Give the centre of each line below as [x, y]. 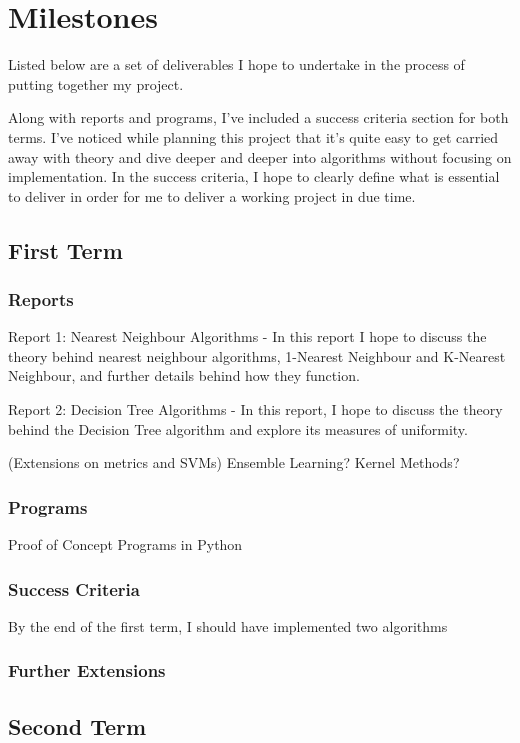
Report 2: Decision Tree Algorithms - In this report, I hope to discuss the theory [255, 409]
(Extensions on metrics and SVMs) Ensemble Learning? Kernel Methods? [234, 462]
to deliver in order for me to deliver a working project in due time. [212, 195]
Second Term [77, 725]
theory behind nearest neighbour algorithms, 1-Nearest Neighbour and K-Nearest [257, 355]
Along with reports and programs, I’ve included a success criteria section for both [258, 117]
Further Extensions [87, 670]
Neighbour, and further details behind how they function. [184, 375]
